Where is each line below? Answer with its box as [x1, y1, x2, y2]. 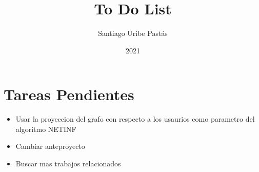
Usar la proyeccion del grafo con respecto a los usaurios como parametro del [15, 113, 255, 124]
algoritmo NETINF [15, 123, 76, 134]
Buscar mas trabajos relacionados [15, 158, 121, 169]
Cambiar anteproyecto [15, 141, 85, 151]
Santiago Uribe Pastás [98, 28, 168, 39]
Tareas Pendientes [4, 84, 134, 105]
